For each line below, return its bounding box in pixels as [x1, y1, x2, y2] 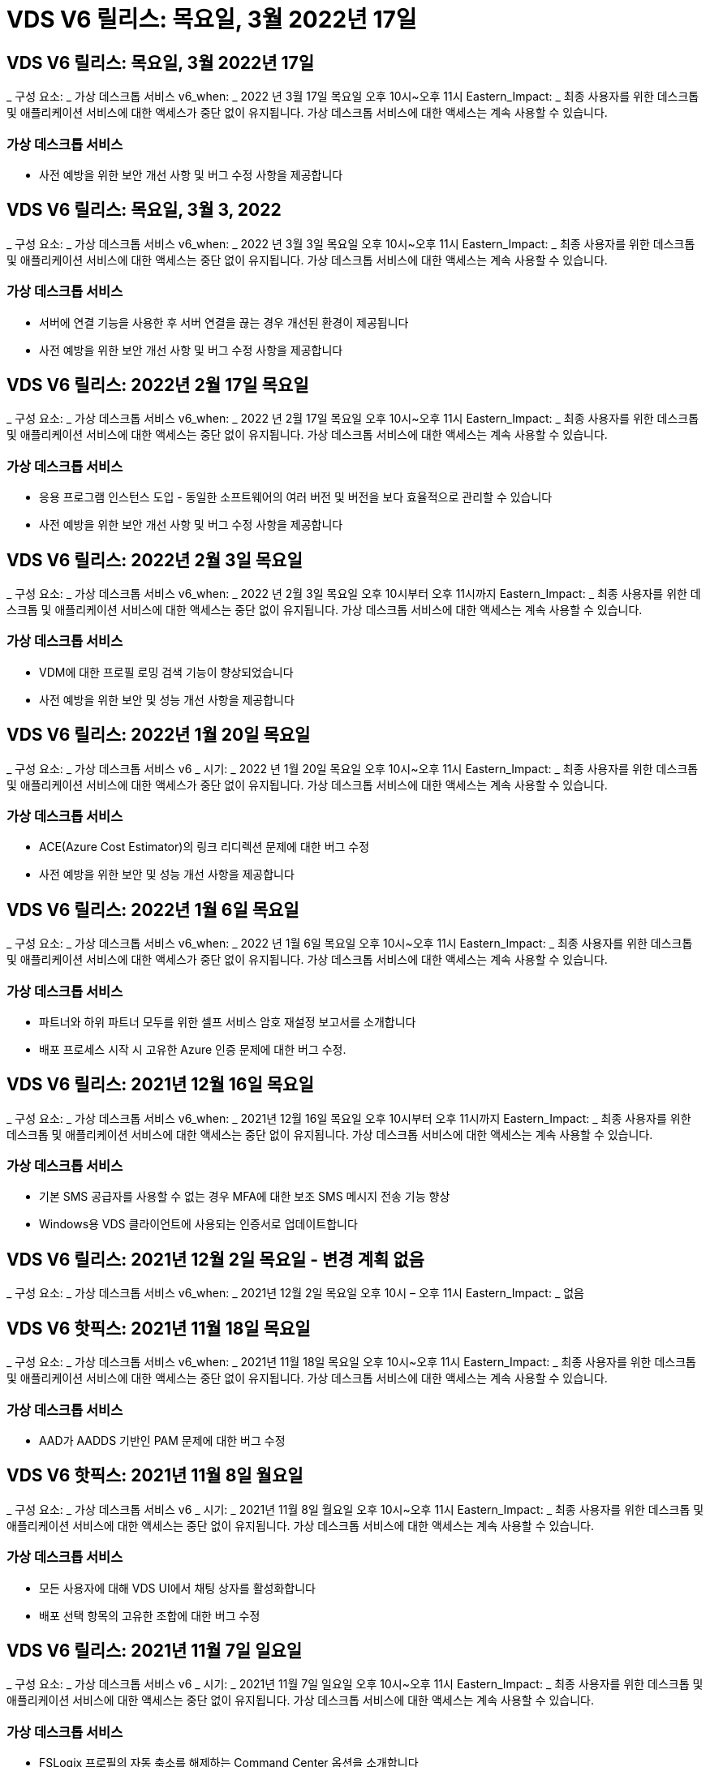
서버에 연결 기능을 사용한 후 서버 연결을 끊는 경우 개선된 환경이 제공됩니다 [39, 315, 409, 329]
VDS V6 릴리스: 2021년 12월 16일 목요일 [6, 1074, 314, 1095]
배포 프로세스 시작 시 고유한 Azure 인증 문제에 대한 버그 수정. [39, 1042, 346, 1056]
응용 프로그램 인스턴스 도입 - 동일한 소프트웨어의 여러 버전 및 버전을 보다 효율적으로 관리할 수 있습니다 [39, 490, 553, 505]
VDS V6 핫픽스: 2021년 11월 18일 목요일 [6, 1318, 311, 1339]
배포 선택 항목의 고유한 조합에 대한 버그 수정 [39, 1608, 260, 1623]
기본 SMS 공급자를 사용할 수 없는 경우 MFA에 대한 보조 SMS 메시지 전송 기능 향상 [39, 1189, 450, 1204]
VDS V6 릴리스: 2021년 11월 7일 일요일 [6, 1640, 303, 1661]
